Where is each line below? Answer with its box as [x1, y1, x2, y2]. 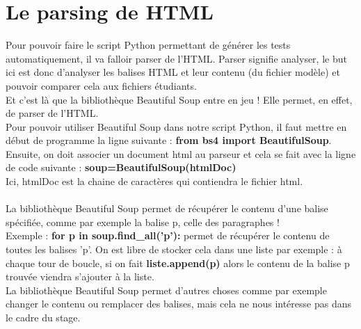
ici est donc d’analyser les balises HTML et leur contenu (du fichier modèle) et [6, 65, 340, 79]
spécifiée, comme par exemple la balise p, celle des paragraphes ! [6, 214, 280, 229]
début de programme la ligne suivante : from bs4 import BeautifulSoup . [6, 133, 332, 147]
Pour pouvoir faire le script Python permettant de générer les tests [6, 38, 291, 52]
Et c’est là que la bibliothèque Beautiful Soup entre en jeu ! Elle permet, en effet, [6, 92, 353, 106]
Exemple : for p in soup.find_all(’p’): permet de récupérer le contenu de [6, 228, 330, 243]
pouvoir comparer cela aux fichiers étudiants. [6, 78, 197, 93]
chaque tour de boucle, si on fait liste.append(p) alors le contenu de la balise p [6, 255, 350, 270]
